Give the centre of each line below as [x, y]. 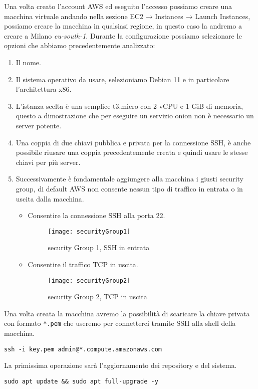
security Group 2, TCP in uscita [97, 297]
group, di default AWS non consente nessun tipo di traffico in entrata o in [129, 188]
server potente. [39, 125]
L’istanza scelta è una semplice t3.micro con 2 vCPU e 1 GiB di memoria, [129, 106]
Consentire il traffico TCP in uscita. [83, 264]
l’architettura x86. [44, 89]
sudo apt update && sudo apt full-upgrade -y [81, 381]
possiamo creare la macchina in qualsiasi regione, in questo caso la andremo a [123, 26]
